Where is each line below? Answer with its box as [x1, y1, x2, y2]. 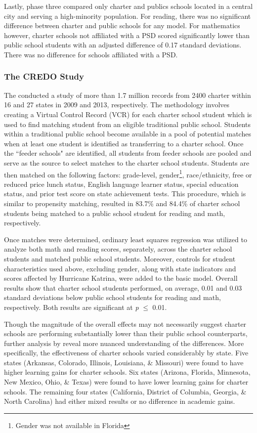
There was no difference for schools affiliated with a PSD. [4, 49, 178, 59]
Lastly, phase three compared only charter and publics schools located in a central [4, 1, 253, 11]
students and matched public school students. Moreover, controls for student [4, 253, 236, 263]
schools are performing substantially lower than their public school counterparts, [4, 328, 248, 339]
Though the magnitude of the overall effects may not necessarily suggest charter [4, 318, 247, 329]
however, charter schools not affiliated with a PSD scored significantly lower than [4, 30, 250, 40]
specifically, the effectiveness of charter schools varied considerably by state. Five [4, 347, 249, 358]
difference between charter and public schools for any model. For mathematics [4, 20, 240, 31]
